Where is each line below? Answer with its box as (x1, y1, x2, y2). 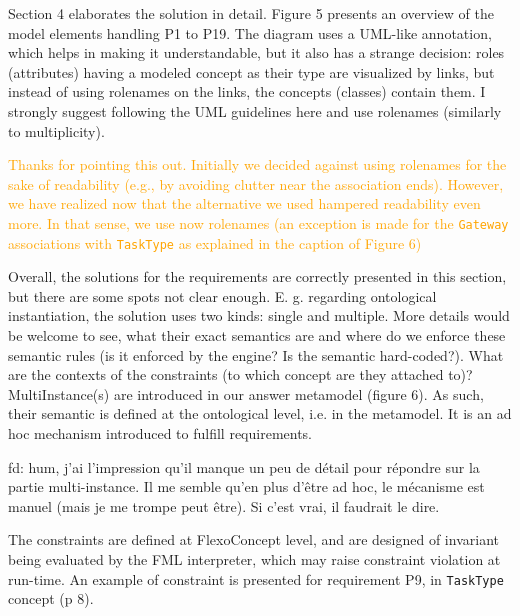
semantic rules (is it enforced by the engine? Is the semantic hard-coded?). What (8, 344, 504, 365)
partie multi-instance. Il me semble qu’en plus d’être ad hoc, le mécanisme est (8, 476, 485, 497)
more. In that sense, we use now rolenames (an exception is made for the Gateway (8, 212, 509, 233)
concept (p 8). (8, 588, 94, 609)
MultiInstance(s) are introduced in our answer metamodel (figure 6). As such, (8, 383, 484, 404)
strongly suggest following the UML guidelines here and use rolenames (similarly (8, 100, 502, 121)
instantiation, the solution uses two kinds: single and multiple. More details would (8, 305, 510, 326)
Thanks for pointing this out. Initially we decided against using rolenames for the (8, 154, 507, 175)
